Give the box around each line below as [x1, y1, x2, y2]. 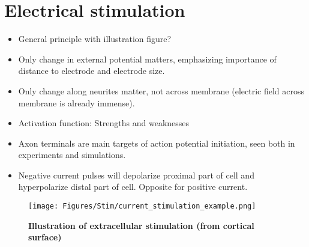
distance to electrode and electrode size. [18, 64, 165, 77]
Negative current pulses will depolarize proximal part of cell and [18, 168, 254, 181]
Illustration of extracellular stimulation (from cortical [28, 219, 254, 231]
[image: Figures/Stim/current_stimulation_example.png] [28, 202, 256, 211]
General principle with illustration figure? [18, 32, 172, 45]
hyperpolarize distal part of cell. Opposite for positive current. [18, 180, 248, 193]
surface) [28, 231, 62, 243]
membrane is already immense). [18, 96, 135, 109]
